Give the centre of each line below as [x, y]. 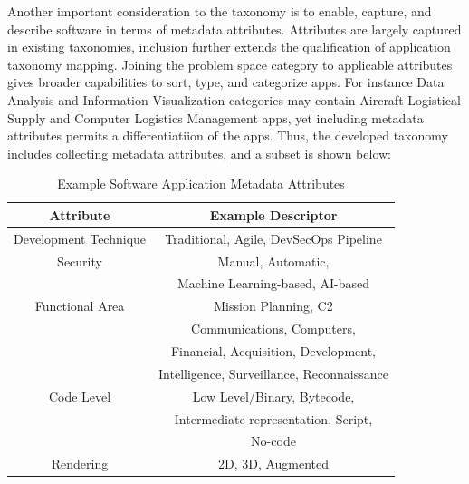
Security [80, 261]
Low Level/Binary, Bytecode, [273, 396]
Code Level [80, 396]
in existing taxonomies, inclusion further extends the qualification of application [229, 47]
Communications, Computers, [273, 329]
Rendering [80, 464]
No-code [273, 441]
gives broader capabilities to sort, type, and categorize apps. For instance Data [226, 82]
